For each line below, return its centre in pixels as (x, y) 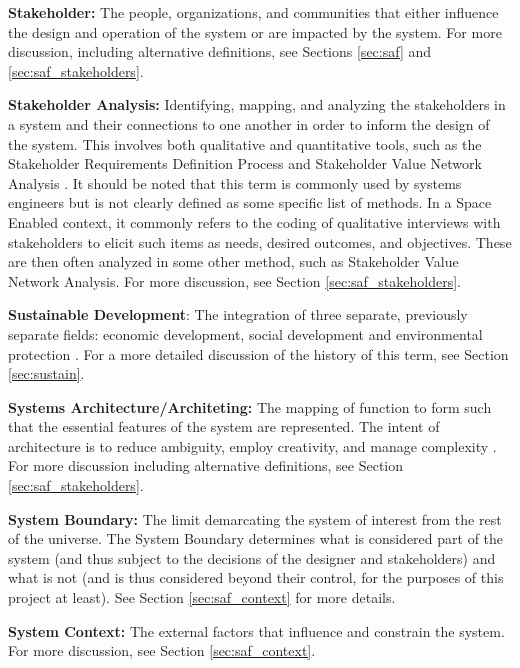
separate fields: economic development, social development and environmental (245, 333)
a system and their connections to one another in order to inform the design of (249, 123)
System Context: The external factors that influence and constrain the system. (256, 630)
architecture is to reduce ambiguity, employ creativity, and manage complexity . (252, 445)
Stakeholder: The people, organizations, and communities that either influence (253, 12)
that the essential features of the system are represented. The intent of (224, 426)
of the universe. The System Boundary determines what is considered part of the (256, 538)
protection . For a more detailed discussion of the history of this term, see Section (258, 353)
